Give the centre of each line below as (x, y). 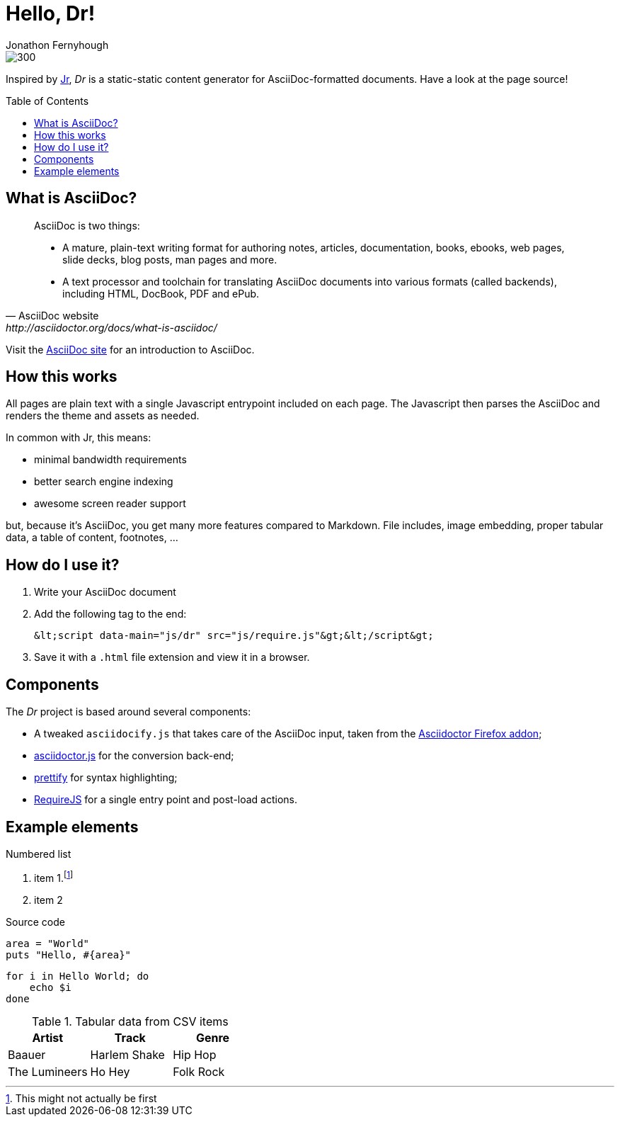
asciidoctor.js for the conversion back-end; (134, 756)
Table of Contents (47, 101)
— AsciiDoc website (52, 315)
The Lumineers (48, 1071)
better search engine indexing (104, 482)
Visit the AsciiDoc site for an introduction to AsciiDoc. (130, 349)
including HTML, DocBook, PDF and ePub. (161, 293)
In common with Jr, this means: (79, 438)
